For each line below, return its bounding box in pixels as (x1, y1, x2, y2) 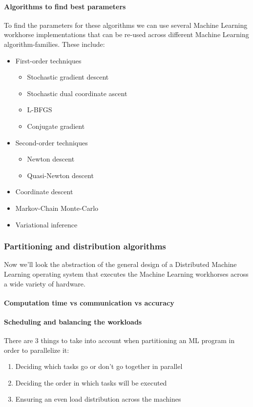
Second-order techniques (15, 137, 88, 147)
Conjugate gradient (27, 121, 85, 131)
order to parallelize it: (4, 345, 69, 355)
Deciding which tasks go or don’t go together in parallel (15, 361, 183, 371)
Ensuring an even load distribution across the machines (15, 394, 181, 404)
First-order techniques (15, 55, 82, 65)
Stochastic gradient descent (27, 72, 109, 82)
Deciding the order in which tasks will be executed (15, 377, 167, 387)
